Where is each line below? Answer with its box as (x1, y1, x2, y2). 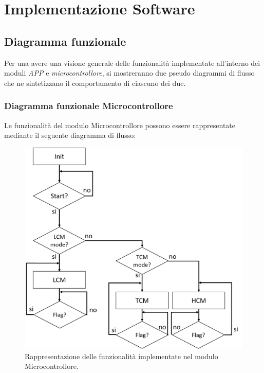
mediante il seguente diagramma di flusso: (4, 130, 136, 140)
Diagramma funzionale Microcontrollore (4, 99, 173, 112)
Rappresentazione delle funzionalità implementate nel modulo (25, 350, 218, 361)
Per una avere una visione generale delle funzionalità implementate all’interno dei (4, 57, 260, 68)
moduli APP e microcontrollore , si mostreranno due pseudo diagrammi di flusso (4, 67, 255, 78)
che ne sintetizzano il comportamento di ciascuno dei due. (4, 77, 186, 88)
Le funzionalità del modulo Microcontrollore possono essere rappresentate (4, 119, 235, 130)
